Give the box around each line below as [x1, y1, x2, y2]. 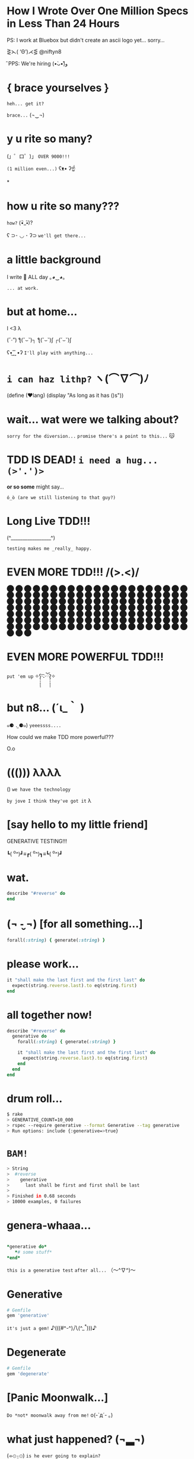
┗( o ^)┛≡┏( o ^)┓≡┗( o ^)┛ [7, 849, 63, 857]
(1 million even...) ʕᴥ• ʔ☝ [7, 165, 76, 172]
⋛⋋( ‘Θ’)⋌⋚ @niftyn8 [7, 48, 62, 55]
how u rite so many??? [7, 199, 120, 212]
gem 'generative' [7, 1313, 50, 1319]
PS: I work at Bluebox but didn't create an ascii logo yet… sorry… [7, 36, 165, 43]
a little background [7, 253, 101, 266]
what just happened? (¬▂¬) [7, 1432, 145, 1446]
